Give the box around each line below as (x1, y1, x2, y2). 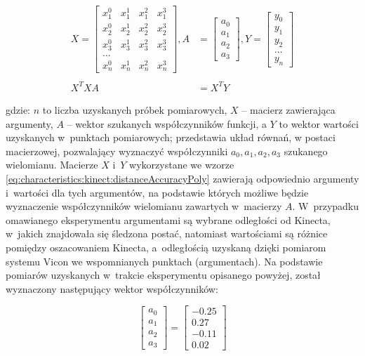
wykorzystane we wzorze (129, 157, 234, 172)
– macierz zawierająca (241, 103, 336, 117)
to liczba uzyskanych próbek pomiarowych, (42, 103, 227, 117)
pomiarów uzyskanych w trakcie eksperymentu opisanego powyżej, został (6, 268, 321, 282)
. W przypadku (292, 199, 359, 213)
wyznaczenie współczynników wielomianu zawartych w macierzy (6, 199, 282, 213)
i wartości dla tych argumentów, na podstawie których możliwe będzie (6, 185, 309, 199)
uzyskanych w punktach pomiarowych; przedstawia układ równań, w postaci (6, 130, 336, 145)
